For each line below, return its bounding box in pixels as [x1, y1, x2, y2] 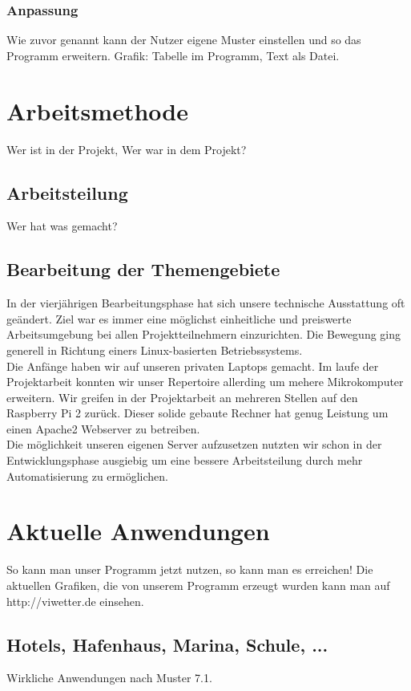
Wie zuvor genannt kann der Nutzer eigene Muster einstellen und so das [6, 31, 361, 48]
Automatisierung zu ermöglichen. [6, 467, 168, 484]
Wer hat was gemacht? [6, 217, 118, 234]
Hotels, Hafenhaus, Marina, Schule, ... [6, 632, 328, 656]
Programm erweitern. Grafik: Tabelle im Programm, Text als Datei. [6, 47, 340, 63]
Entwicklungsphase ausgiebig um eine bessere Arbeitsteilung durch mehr [6, 452, 363, 469]
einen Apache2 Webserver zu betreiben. [6, 420, 200, 437]
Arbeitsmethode [6, 94, 188, 127]
